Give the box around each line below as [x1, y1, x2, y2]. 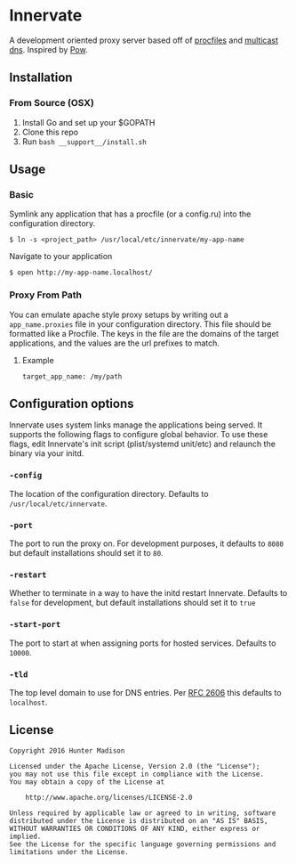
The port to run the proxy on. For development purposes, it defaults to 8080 [9, 538, 284, 549]
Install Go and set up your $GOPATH [21, 117, 156, 127]
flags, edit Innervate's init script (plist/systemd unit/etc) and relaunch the [9, 438, 276, 450]
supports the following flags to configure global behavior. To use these [9, 429, 268, 440]
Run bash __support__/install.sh [21, 135, 147, 147]
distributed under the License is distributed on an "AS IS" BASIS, [9, 816, 268, 825]
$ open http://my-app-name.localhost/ [9, 268, 153, 277]
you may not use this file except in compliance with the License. [9, 770, 265, 778]
